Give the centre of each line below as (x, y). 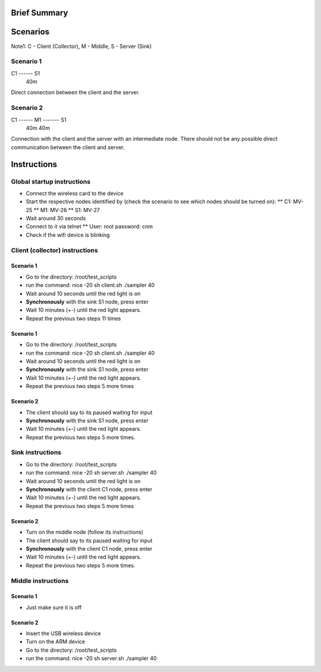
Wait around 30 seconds (56, 218)
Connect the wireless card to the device (75, 193)
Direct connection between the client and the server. (75, 93)
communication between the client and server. (68, 147)
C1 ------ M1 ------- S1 (39, 119)
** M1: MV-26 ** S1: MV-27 (67, 210)
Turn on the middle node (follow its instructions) (85, 532)
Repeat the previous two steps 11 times (73, 318)
